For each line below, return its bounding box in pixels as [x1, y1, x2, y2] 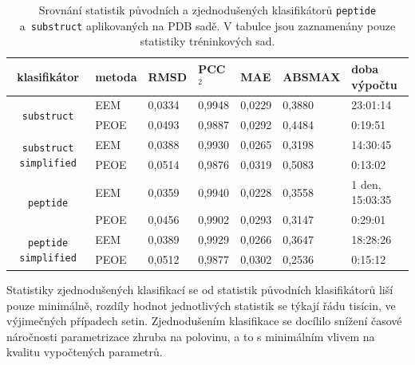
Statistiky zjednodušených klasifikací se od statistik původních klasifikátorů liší [6, 281, 393, 297]
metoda [95, 68, 137, 84]
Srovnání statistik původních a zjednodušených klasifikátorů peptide [38, 2, 377, 18]
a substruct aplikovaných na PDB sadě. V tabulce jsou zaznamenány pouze [19, 17, 396, 33]
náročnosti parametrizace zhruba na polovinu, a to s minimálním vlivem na [6, 328, 375, 344]
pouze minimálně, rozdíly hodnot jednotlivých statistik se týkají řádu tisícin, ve [6, 296, 396, 313]
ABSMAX [283, 68, 341, 84]
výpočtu [351, 76, 397, 92]
